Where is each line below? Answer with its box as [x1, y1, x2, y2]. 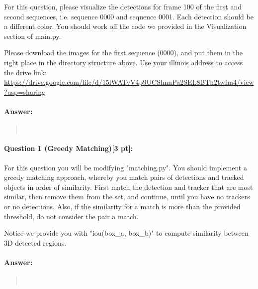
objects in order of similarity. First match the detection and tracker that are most [4, 181, 253, 192]
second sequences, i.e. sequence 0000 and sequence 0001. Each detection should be [4, 11, 254, 21]
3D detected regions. [4, 237, 67, 248]
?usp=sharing [4, 86, 46, 97]
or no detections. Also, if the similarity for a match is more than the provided [4, 201, 241, 211]
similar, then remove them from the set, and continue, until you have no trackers [4, 191, 250, 202]
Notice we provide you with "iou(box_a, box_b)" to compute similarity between [4, 228, 249, 238]
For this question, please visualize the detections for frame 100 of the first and [4, 1, 242, 11]
